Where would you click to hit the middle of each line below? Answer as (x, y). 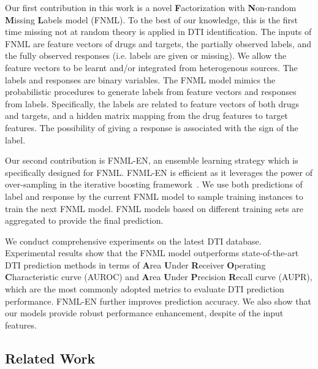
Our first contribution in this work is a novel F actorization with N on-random (151, 7)
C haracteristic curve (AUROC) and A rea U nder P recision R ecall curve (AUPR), (159, 277)
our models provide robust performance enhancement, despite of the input (144, 313)
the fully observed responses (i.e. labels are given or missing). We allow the (146, 55)
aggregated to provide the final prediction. (84, 220)
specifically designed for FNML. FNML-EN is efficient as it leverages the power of (159, 172)
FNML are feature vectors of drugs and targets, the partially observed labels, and (158, 43)
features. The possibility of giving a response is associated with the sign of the (152, 127)
